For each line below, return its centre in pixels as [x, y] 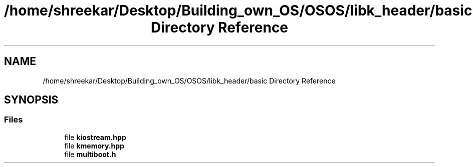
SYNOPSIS [31, 100]
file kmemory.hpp [94, 145]
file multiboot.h [90, 154]
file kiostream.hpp [95, 137]
